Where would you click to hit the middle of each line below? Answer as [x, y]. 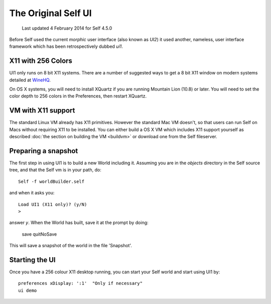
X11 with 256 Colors [41, 61]
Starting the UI [32, 260]
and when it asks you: [32, 193]
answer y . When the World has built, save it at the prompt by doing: [79, 223]
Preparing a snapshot [44, 151]
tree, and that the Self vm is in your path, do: [55, 170]
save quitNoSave [39, 234]
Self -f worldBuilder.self [51, 181]
